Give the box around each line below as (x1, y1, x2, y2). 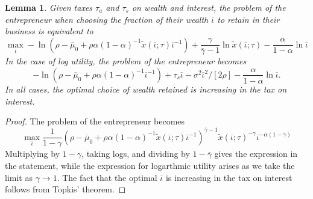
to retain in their (217, 13, 280, 25)
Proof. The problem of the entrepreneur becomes (5, 115, 185, 127)
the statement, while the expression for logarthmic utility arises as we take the (5, 159, 295, 171)
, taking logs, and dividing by (81, 147, 190, 160)
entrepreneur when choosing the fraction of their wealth (5, 13, 209, 25)
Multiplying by (5, 147, 60, 160)
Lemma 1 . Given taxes (5, 1, 93, 13)
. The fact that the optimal (57, 171, 157, 183)
